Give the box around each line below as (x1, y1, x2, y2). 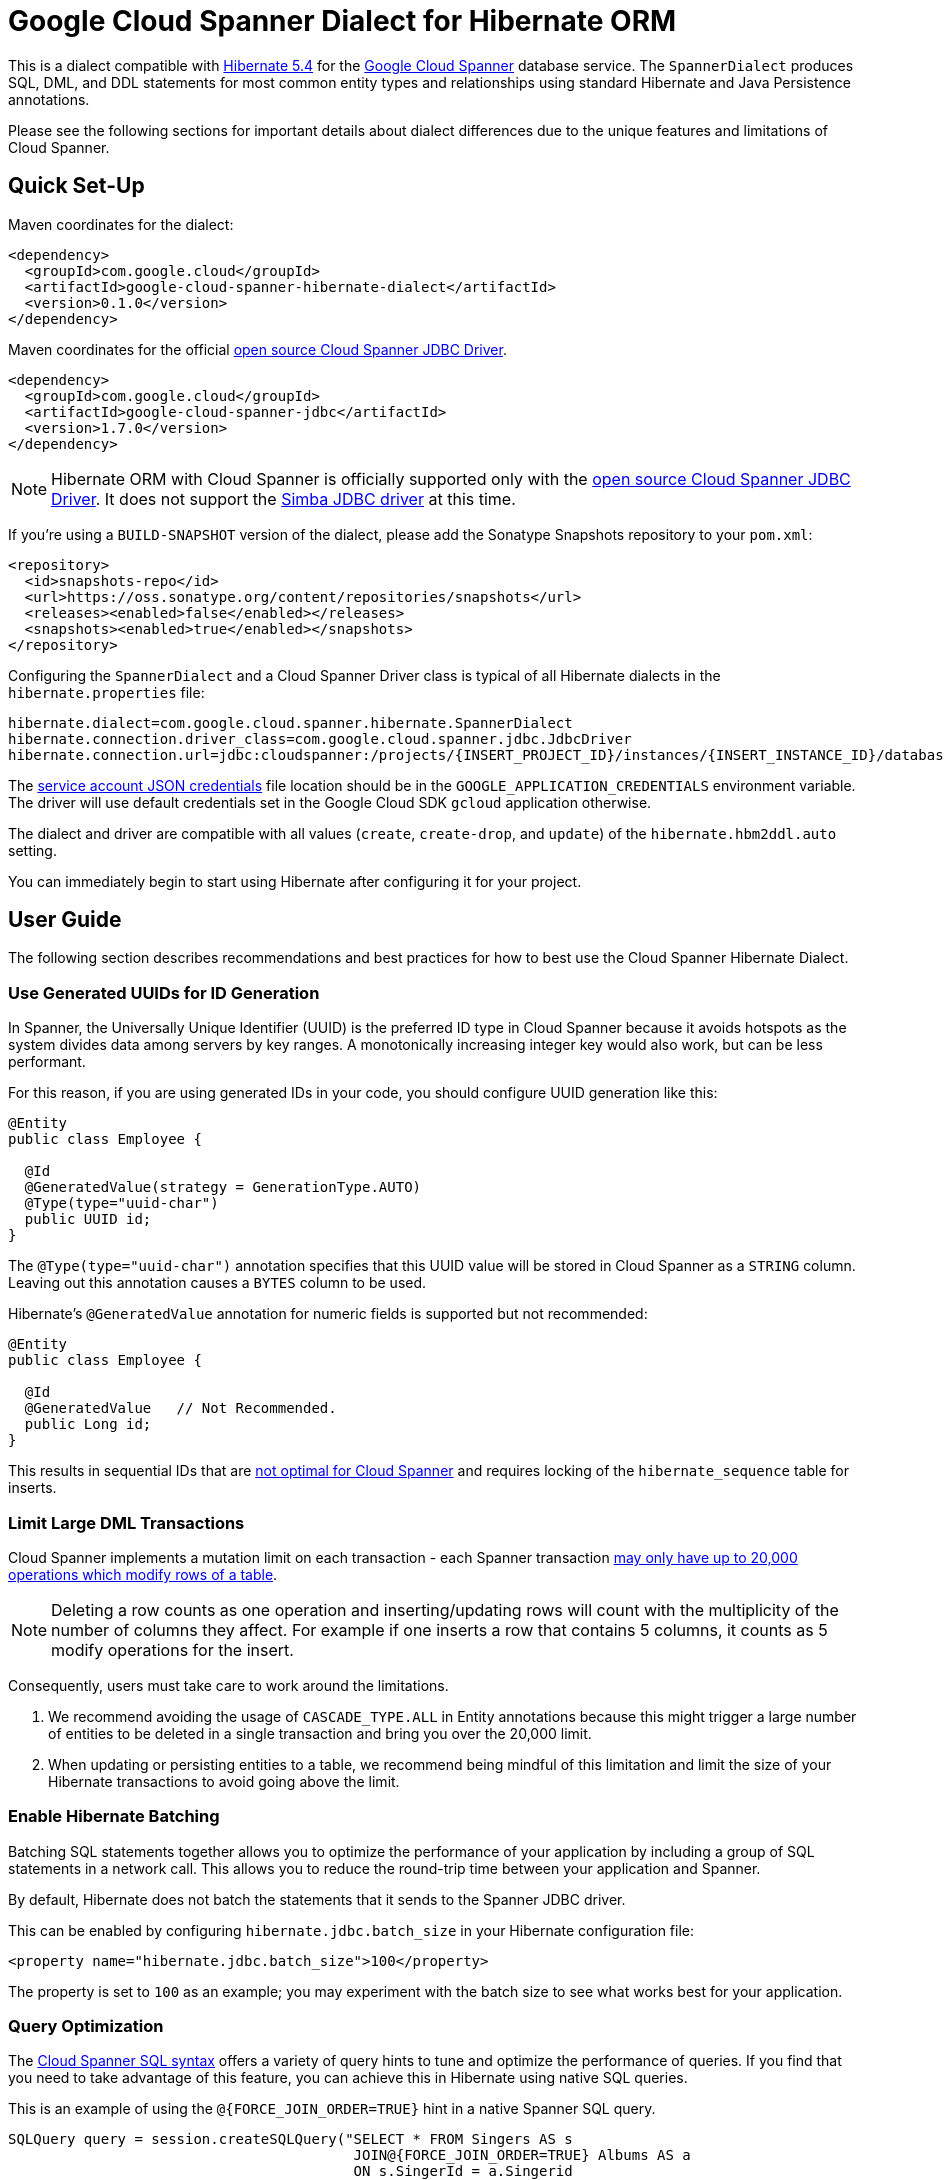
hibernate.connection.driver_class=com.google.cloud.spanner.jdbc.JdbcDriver (8, 730, 632, 747)
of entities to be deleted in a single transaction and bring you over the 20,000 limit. (48, 1724, 592, 1742)
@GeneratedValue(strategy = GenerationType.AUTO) (24, 1179, 422, 1196)
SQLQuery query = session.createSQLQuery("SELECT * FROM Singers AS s (8, 2131, 573, 2148)
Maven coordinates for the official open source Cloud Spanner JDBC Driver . (8, 340, 507, 358)
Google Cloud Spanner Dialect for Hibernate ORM (8, 4, 677, 38)
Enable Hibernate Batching (8, 1806, 220, 1827)
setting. (8, 841, 57, 859)
